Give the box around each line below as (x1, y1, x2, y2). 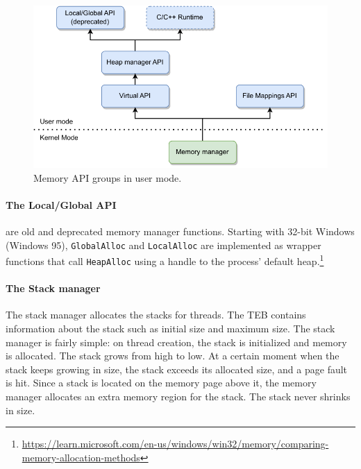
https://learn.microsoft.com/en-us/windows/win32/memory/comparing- (22, 436, 329, 451)
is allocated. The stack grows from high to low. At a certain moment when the (6, 348, 339, 363)
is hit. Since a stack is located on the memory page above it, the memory (6, 375, 317, 390)
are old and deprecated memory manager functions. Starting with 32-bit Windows (6, 224, 355, 239)
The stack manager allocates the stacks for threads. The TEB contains (6, 307, 306, 322)
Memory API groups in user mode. (33, 170, 182, 185)
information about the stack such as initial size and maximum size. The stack (6, 321, 335, 336)
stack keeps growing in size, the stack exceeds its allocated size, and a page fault (6, 361, 348, 376)
